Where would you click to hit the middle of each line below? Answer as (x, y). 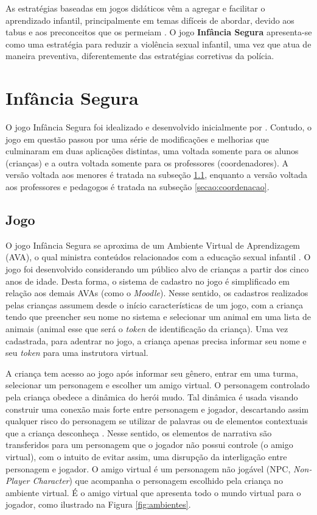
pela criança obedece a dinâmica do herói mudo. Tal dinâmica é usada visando (152, 396)
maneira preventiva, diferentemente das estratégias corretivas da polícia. (140, 56)
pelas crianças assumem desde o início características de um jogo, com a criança (155, 304)
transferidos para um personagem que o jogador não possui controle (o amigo (149, 445)
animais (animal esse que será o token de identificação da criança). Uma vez (147, 329)
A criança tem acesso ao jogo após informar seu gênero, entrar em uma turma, (152, 373)
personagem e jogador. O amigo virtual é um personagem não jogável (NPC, (148, 468)
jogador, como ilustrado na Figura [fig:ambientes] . (98, 504)
